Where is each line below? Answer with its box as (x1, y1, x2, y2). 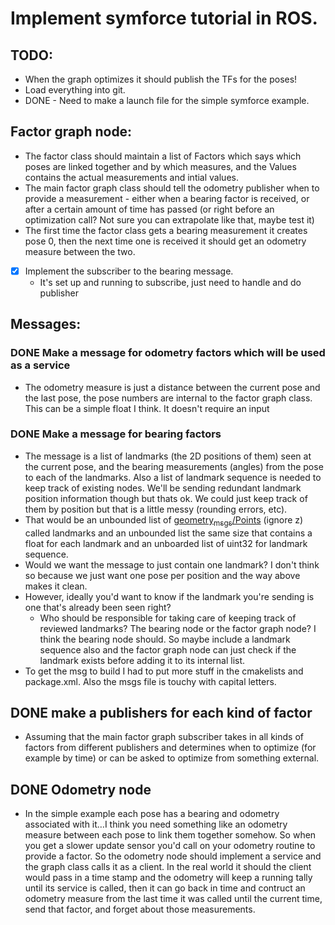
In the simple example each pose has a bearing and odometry (24, 808, 280, 820)
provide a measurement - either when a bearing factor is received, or (24, 192, 310, 204)
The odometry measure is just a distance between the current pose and (24, 381, 321, 393)
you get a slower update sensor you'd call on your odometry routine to (24, 840, 316, 852)
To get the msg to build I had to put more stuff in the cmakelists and (24, 665, 304, 677)
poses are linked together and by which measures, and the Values (24, 160, 297, 172)
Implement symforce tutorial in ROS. (10, 7, 318, 30)
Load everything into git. (24, 84, 126, 96)
